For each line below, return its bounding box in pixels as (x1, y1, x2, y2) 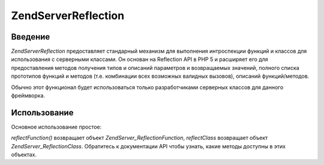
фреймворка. (11, 92, 45, 99)
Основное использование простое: (11, 123, 102, 130)
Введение (11, 32, 50, 42)
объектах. (11, 151, 37, 158)
